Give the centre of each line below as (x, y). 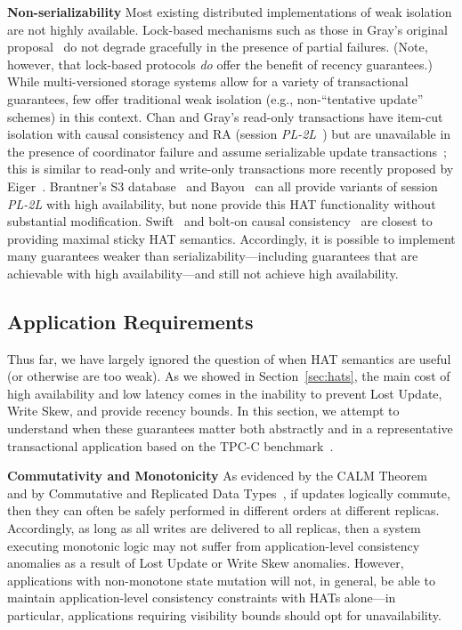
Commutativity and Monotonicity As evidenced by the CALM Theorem (217, 476)
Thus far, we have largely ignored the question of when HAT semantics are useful (229, 358)
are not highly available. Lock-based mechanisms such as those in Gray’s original (227, 29)
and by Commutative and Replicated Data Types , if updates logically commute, (229, 493)
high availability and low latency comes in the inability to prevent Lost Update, (225, 393)
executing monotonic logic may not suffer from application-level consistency (214, 545)
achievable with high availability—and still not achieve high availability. (203, 273)
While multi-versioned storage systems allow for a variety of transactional (208, 81)
